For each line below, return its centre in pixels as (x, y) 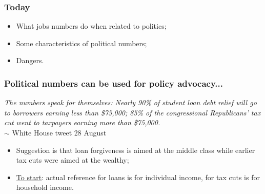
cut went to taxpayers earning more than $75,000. (82, 122)
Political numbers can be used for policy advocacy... (114, 83)
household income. (45, 187)
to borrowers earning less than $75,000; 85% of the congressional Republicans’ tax (132, 112)
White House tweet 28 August (59, 132)
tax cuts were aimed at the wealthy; (73, 160)
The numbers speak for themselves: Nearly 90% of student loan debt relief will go (130, 102)
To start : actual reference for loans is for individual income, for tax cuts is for (138, 177)
